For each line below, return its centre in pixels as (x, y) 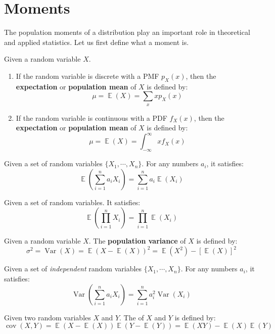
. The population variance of (137, 241)
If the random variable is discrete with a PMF (87, 76)
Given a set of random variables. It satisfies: (72, 202)
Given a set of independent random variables (73, 269)
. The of (132, 317)
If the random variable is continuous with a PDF (91, 117)
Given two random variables (48, 317)
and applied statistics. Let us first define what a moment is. (97, 42)
